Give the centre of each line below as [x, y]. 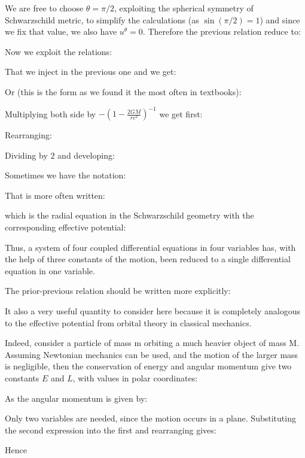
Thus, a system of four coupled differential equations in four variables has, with [150, 247]
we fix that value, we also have [61, 31]
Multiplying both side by [51, 113]
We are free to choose [44, 8]
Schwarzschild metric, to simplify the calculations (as [102, 19]
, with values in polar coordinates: [135, 377]
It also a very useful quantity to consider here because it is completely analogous [153, 311]
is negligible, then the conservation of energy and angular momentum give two [148, 366]
